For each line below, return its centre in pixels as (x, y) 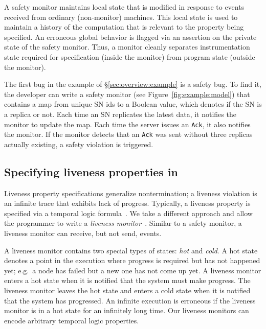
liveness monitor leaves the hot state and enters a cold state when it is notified (127, 290)
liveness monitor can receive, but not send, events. (83, 233)
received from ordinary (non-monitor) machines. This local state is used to (121, 17)
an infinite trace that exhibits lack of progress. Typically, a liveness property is (127, 203)
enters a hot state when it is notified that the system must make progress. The (127, 280)
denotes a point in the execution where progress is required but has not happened (132, 260)
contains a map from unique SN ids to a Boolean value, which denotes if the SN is (133, 104)
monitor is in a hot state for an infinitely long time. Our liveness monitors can (127, 310)
